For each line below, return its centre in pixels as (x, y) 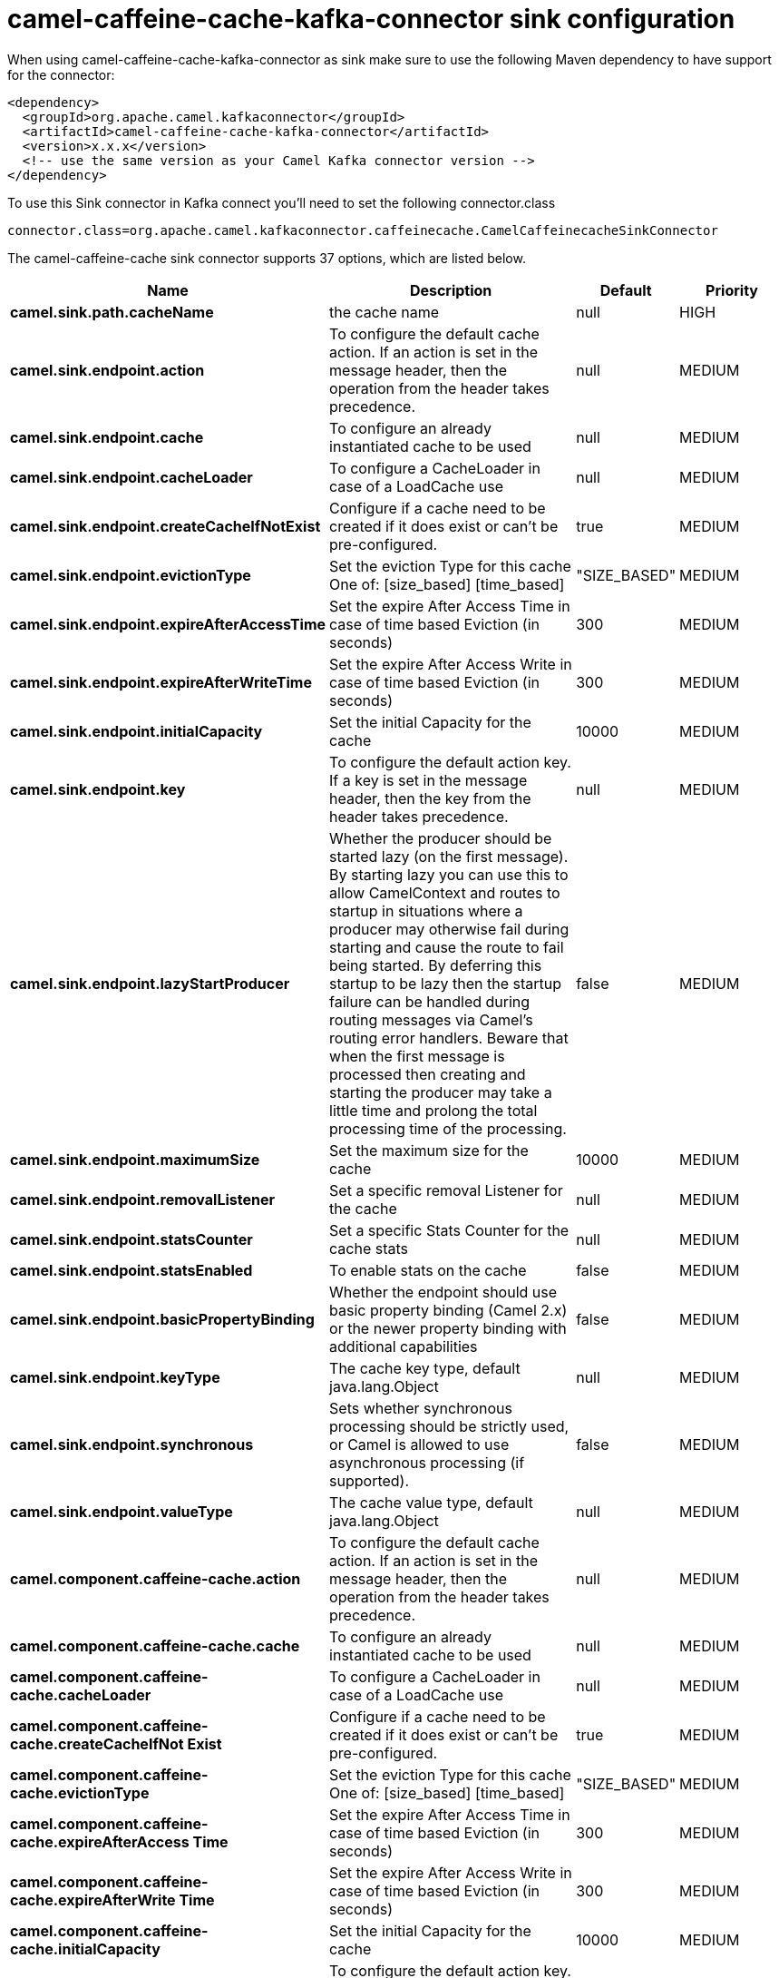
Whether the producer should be (441, 838)
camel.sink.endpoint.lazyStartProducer (150, 983)
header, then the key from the (430, 798)
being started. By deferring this (436, 965)
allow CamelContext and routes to (445, 892)
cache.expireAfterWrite (93, 1900)
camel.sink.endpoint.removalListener (142, 1199)
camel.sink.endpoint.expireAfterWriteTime (161, 682)
